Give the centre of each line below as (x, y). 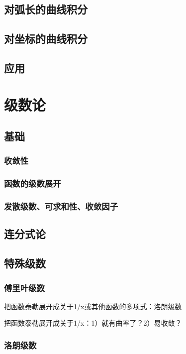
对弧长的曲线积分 (46, 9)
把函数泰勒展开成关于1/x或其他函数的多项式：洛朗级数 (93, 306)
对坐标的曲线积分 (46, 39)
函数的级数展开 (33, 183)
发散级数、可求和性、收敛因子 (61, 206)
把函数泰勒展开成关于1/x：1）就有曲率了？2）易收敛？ (93, 323)
